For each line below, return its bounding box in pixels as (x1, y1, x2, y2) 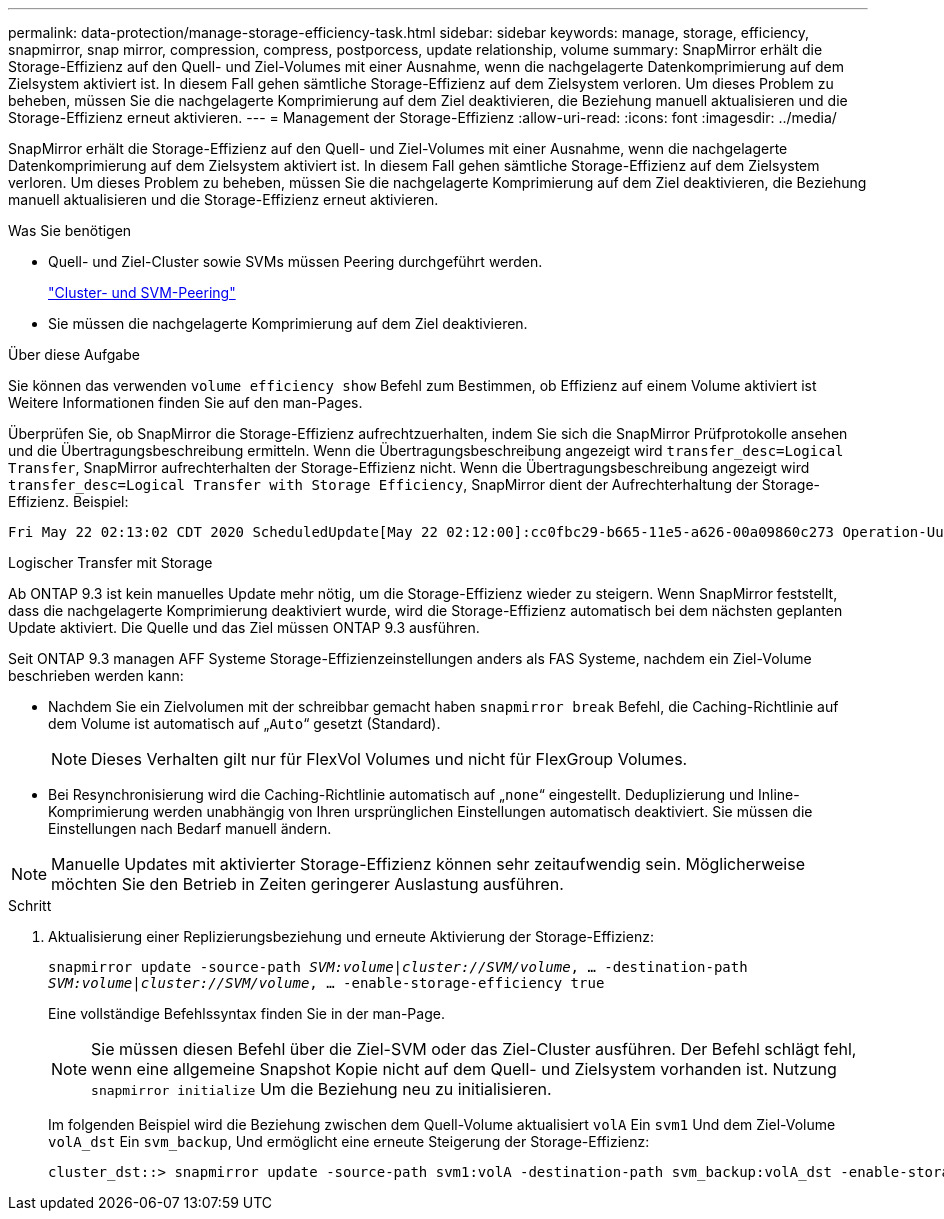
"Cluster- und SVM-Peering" (48, 284, 236, 301)
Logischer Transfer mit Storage (8, 554, 213, 571)
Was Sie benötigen (8, 222, 132, 239)
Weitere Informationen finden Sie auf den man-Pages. (8, 394, 363, 411)
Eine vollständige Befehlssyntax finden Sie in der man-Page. (48, 1005, 445, 1022)
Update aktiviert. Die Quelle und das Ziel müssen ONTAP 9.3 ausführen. (8, 619, 480, 636)
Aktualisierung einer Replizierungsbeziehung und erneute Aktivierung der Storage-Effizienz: (48, 928, 654, 945)
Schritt (8, 897, 52, 914)
